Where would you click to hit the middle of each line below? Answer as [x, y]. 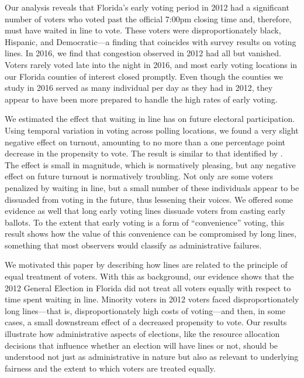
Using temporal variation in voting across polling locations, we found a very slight [152, 130]
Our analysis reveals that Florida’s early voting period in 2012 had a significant [147, 7]
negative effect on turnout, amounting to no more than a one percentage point [145, 142]
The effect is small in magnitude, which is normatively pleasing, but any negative [150, 164]
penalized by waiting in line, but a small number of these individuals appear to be [152, 187]
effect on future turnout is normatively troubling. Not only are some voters [139, 176]
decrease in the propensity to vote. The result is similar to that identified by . [144, 153]
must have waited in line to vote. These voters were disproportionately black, [143, 30]
